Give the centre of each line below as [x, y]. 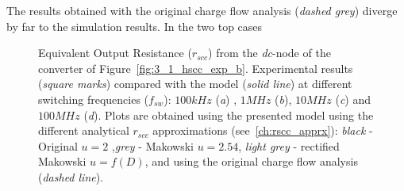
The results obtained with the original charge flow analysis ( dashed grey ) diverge [202, 10]
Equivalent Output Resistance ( [115, 53]
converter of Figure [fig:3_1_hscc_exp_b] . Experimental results [196, 68]
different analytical [84, 130]
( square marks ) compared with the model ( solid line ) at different [195, 84]
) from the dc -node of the [269, 53]
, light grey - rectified [289, 145]
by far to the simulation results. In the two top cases [135, 26]
